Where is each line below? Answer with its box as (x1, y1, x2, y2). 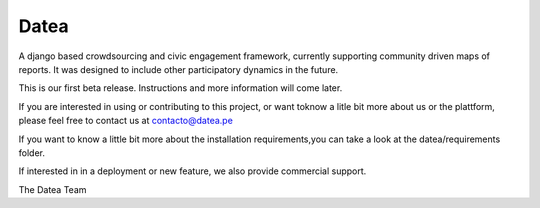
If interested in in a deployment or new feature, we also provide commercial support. (18, 165, 367, 177)
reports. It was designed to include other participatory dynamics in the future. (18, 63, 339, 75)
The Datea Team (18, 183, 87, 195)
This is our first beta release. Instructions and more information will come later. (18, 82, 343, 94)
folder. (18, 146, 45, 159)
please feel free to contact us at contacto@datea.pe (18, 115, 234, 127)
